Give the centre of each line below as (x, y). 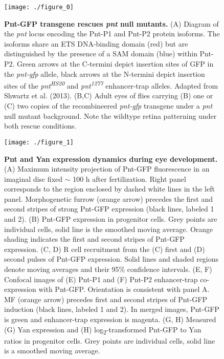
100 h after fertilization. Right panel (129, 178)
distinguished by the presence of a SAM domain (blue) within (101, 54)
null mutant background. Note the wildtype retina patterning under (110, 115)
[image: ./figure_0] (39, 7)
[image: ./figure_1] (39, 142)
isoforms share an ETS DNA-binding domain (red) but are (96, 43)
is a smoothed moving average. (52, 351)
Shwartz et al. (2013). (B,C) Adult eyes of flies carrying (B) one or (109, 96)
